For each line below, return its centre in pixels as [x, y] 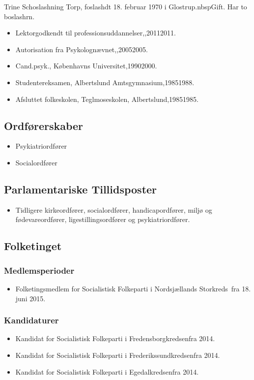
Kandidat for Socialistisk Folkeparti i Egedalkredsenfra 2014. [107, 371]
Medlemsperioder [39, 270]
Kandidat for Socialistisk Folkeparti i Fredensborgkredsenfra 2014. [115, 338]
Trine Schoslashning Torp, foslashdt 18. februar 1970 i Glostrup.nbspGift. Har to [126, 6]
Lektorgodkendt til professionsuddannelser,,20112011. [96, 33]
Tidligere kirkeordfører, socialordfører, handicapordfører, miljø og [114, 209]
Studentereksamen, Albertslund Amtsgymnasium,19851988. [105, 82]
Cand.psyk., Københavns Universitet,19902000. [86, 66]
